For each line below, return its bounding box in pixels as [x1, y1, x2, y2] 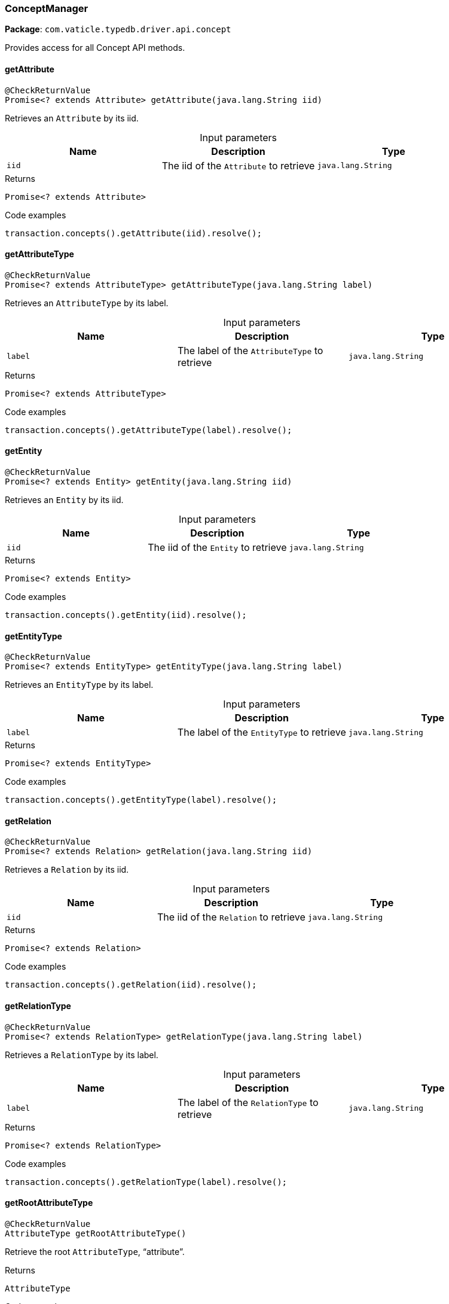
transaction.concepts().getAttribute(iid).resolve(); [5, 228, 262, 238]
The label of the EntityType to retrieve [177, 726, 346, 739]
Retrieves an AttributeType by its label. [5, 297, 169, 308]
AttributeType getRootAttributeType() [5, 1228, 187, 1238]
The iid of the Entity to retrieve [148, 541, 287, 554]
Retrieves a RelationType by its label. [5, 1049, 158, 1060]
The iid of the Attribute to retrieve [161, 159, 315, 172]
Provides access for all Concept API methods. [5, 42, 185, 53]
